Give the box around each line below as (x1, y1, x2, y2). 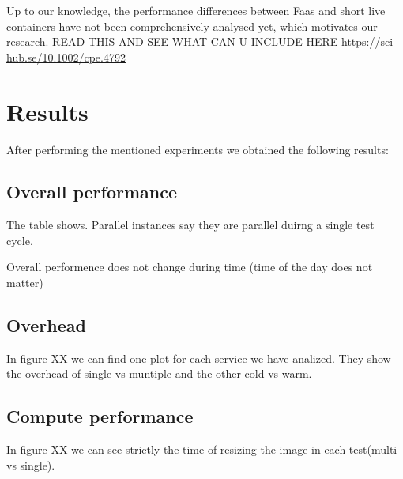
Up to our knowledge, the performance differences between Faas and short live (6, 2, 386, 18)
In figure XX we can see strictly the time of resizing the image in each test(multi (6, 441, 397, 458)
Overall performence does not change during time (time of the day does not (6, 258, 373, 275)
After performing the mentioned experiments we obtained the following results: (6, 141, 389, 157)
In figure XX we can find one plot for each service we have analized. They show (6, 349, 391, 366)
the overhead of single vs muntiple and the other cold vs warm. (6, 365, 312, 382)
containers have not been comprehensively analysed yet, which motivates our (6, 17, 378, 34)
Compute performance (6, 404, 194, 428)
